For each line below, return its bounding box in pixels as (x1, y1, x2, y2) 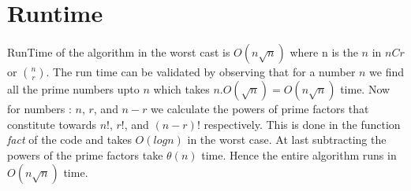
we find (369, 64, 405, 80)
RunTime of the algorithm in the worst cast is (7, 44, 230, 61)
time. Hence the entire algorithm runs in (201, 146, 397, 163)
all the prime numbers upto (7, 81, 140, 97)
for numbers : (7, 101, 72, 117)
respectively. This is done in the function (204, 116, 401, 132)
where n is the (290, 44, 358, 61)
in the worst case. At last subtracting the (187, 131, 387, 148)
